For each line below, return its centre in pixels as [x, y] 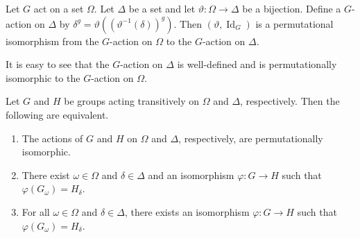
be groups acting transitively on [131, 101]
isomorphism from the [52, 41]
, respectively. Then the [290, 101]
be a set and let [162, 8]
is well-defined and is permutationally [257, 64]
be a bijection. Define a [292, 8]
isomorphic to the [43, 77]
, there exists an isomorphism [187, 211]
